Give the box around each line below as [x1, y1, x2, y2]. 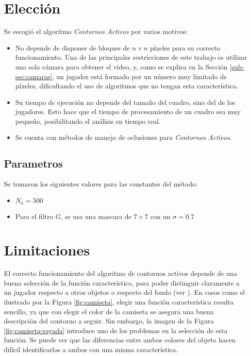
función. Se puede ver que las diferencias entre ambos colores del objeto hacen [4, 335, 236, 345]
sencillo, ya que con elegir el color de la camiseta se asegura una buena [4, 306, 214, 316]
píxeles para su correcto [150, 42, 220, 52]
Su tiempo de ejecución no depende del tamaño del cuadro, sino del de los [15, 97, 235, 107]
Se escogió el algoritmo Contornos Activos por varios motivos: [4, 26, 188, 36]
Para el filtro [15, 211, 53, 221]
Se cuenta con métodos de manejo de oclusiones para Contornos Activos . [15, 132, 232, 142]
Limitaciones [4, 240, 90, 260]
